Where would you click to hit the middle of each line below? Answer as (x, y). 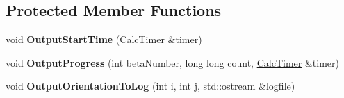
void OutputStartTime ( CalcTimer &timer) (104, 39)
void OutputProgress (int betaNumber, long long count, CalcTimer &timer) (172, 62)
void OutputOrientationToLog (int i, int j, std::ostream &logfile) (150, 86)
